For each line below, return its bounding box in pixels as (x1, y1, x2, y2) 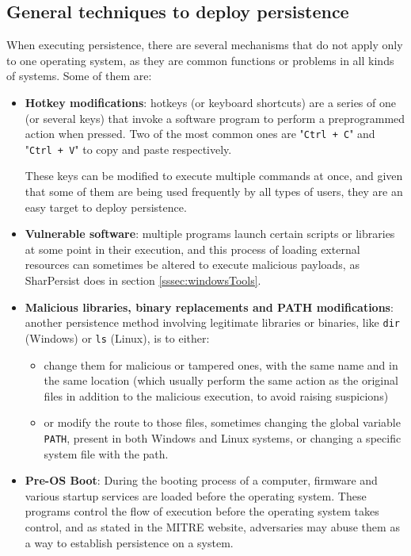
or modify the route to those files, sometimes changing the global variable (44, 414, 401, 431)
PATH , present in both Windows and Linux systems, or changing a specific (44, 429, 401, 446)
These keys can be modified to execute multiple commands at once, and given (25, 167, 403, 184)
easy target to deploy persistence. (25, 198, 187, 215)
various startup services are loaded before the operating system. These (25, 487, 367, 504)
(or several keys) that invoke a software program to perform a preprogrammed (25, 109, 405, 126)
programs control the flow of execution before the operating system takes (25, 503, 379, 520)
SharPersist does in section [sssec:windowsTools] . (25, 272, 261, 289)
